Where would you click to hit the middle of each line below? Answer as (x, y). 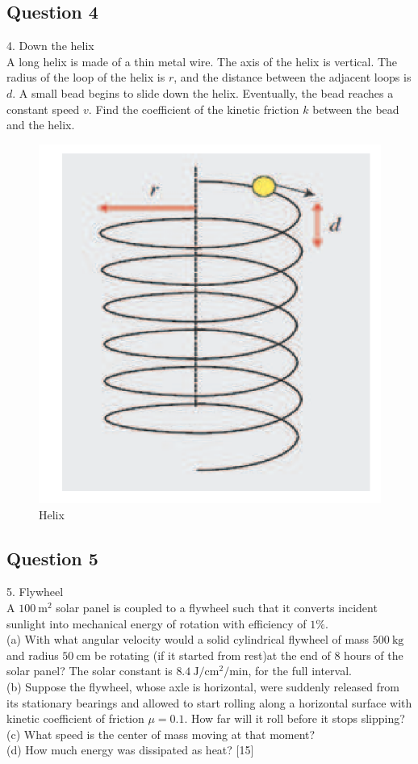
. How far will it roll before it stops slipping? (295, 718)
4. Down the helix (50, 46)
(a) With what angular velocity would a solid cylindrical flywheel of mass (188, 639)
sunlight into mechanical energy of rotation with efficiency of (157, 623)
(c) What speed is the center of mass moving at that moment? (161, 734)
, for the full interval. (300, 671)
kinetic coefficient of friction (75, 718)
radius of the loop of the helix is (86, 77)
